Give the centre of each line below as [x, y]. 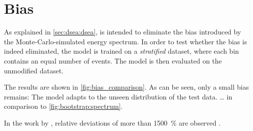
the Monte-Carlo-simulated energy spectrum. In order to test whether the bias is [126, 41]
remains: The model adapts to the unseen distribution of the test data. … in [118, 96]
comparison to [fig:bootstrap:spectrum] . [63, 106]
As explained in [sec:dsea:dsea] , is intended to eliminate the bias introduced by [123, 32]
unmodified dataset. [34, 70]
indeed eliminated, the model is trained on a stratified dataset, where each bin [122, 51]
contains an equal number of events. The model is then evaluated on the [113, 60]
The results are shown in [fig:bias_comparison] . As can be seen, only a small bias [126, 87]
